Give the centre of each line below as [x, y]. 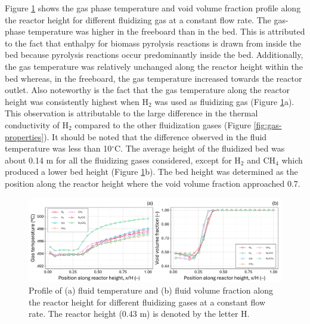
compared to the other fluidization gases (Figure [163, 124]
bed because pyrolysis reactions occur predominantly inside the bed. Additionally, [154, 55]
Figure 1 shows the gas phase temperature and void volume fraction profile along [153, 8]
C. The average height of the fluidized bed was [200, 148]
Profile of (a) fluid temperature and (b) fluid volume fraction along [151, 290]
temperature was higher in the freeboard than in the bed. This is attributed [166, 31]
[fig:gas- [268, 124]
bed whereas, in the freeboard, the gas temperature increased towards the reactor [154, 78]
